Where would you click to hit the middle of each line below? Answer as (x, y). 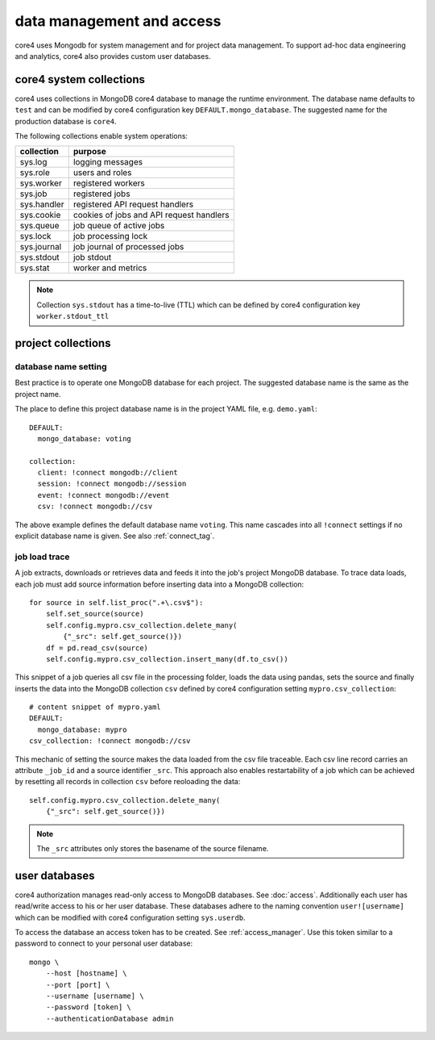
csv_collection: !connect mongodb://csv (110, 741)
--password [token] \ (89, 1007)
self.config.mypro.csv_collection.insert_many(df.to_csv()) (167, 659)
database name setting (61, 366)
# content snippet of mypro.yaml (95, 707)
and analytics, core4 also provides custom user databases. (113, 56)
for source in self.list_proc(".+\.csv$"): (116, 602)
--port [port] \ (78, 985)
